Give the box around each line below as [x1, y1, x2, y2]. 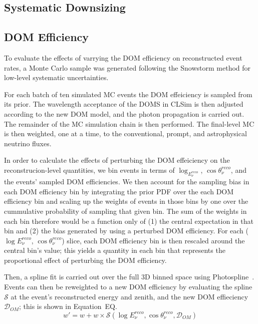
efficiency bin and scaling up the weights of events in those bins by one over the [4, 196, 248, 206]
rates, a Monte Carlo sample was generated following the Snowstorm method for [4, 62, 251, 73]
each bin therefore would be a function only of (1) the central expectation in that [4, 215, 253, 226]
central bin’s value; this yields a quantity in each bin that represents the [4, 245, 225, 255]
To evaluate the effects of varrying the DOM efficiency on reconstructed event [4, 52, 242, 63]
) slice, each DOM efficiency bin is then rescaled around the [62, 235, 245, 245]
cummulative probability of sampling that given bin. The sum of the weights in [4, 205, 247, 216]
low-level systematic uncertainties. [4, 72, 109, 83]
